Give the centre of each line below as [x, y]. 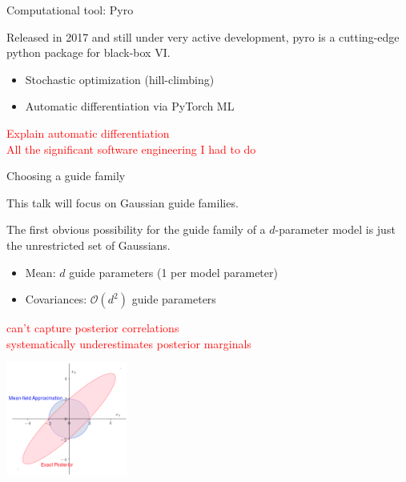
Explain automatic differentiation [88, 133]
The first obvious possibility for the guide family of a [136, 229]
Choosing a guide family [66, 176]
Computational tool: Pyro [70, 10]
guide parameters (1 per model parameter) [173, 272]
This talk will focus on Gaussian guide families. [123, 202]
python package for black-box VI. [88, 52]
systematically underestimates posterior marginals [129, 343]
